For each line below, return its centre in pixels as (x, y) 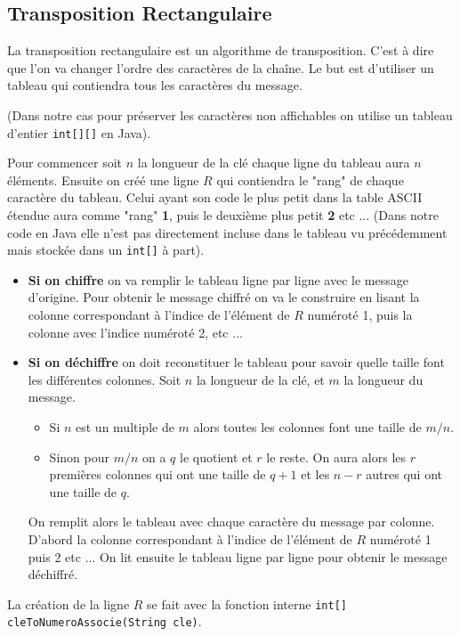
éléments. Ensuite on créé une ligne (103, 179)
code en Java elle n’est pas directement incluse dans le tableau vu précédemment (227, 232)
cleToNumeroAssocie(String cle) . (105, 621)
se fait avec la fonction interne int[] (247, 603)
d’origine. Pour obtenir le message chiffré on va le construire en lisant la (224, 297)
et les (315, 474)
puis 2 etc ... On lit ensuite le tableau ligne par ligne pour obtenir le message (238, 556)
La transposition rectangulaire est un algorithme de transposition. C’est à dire (221, 50)
